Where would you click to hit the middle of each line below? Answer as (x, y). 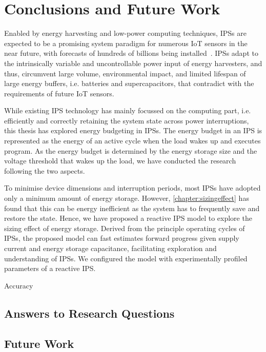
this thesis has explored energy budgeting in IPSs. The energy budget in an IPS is (133, 130)
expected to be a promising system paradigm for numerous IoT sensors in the (126, 43)
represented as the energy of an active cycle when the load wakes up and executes (132, 141)
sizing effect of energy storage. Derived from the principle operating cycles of (125, 228)
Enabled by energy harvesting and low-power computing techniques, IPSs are (125, 33)
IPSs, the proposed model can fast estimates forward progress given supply (122, 238)
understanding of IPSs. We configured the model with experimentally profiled (126, 258)
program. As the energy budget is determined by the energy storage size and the (131, 150)
